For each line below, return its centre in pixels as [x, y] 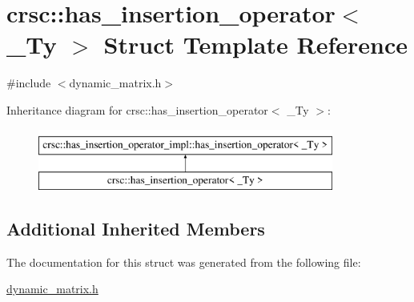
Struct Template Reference [255, 44]
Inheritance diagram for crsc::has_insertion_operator [137, 109]
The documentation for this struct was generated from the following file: [184, 262]
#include [29, 83]
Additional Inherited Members [136, 229]
